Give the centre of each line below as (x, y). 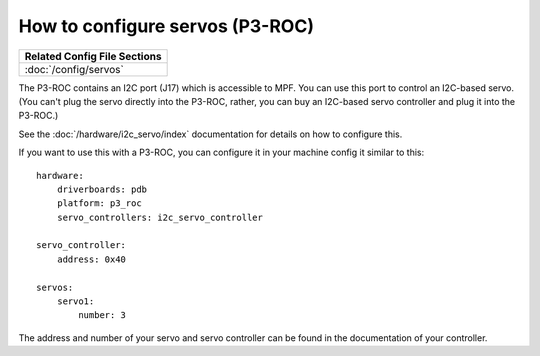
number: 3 (102, 315)
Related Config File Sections (93, 56)
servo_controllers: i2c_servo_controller (160, 217)
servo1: (75, 301)
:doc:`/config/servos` (74, 69)
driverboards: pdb (102, 189)
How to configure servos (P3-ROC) (166, 26)
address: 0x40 (91, 259)
